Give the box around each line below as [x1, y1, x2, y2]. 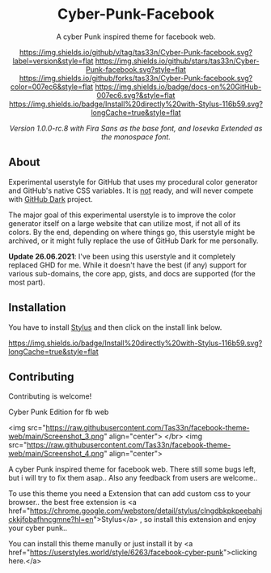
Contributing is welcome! [8, 391, 92, 401]
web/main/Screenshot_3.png [8, 431, 104, 442]
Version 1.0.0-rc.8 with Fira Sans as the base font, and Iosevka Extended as [9, 123, 263, 133]
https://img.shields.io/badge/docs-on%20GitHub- [95, 82, 261, 92]
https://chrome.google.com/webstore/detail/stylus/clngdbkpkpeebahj [29, 506, 263, 515]
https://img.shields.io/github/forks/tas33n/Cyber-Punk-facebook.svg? [19, 73, 253, 83]
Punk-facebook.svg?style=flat [86, 64, 186, 74]
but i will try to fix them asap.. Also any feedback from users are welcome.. [8, 473, 258, 483]
